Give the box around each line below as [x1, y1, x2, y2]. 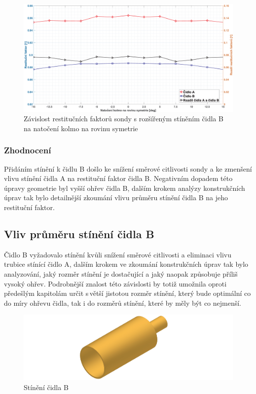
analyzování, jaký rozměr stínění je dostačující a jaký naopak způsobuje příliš [4, 268, 238, 279]
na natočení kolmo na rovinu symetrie [24, 123, 138, 133]
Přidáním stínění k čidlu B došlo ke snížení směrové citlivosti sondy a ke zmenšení [4, 163, 252, 174]
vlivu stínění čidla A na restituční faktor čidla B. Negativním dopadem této [4, 173, 233, 183]
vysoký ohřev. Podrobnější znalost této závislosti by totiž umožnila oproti [4, 278, 227, 288]
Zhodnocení [4, 144, 51, 156]
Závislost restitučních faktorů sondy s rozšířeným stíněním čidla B [24, 113, 223, 124]
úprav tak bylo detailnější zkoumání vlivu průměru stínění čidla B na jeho [4, 192, 228, 203]
